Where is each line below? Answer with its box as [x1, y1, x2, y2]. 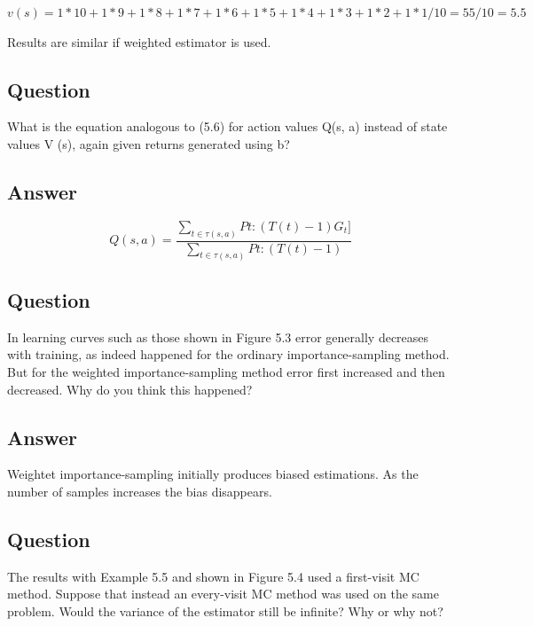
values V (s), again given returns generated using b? [7, 134, 290, 153]
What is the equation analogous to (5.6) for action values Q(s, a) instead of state [7, 117, 448, 136]
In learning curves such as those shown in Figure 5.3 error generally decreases [7, 327, 429, 346]
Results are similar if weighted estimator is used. [7, 32, 271, 51]
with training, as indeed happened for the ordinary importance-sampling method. [7, 345, 450, 364]
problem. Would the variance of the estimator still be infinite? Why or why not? [7, 601, 443, 620]
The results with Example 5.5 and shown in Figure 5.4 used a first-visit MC [7, 567, 419, 585]
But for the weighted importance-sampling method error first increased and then [7, 362, 445, 380]
